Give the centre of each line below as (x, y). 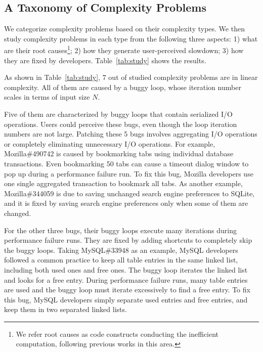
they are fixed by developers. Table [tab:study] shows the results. (105, 60)
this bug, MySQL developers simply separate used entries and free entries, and (126, 299)
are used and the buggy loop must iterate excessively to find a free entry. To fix (127, 290)
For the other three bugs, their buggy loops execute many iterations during (120, 230)
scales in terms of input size (47, 97)
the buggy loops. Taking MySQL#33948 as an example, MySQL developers (121, 250)
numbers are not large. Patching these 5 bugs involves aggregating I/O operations (131, 134)
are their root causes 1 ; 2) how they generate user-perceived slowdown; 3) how (124, 50)
